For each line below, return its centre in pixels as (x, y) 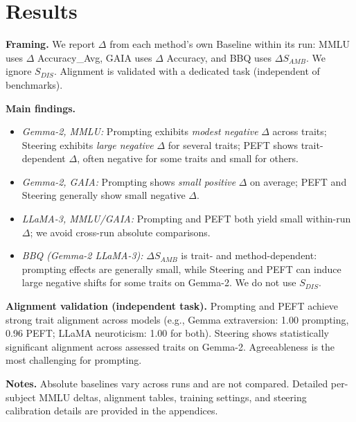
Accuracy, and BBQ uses (219, 57)
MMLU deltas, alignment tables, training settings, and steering (173, 397)
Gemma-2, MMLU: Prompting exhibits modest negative (140, 131)
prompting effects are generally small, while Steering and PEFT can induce (181, 269)
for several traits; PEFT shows (233, 144)
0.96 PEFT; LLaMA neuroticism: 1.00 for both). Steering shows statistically (167, 333)
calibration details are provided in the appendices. (112, 411)
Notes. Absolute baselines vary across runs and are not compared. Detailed (167, 383)
